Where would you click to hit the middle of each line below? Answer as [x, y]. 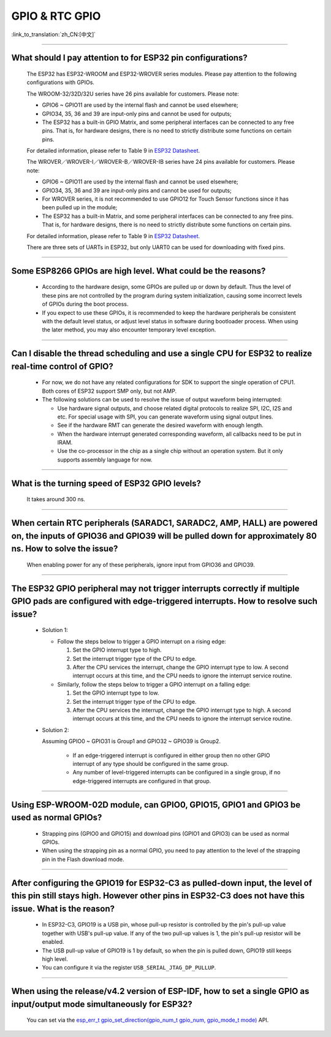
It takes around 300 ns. [56, 499]
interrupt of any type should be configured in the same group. [151, 763]
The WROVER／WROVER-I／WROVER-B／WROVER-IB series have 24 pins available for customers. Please [161, 162]
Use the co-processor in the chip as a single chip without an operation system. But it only [170, 451]
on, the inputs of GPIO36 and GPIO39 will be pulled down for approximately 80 [164, 536]
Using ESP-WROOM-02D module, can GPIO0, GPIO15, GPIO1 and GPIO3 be [156, 805]
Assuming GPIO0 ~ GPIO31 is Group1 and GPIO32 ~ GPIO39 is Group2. [131, 741]
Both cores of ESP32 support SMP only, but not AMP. [109, 391]
